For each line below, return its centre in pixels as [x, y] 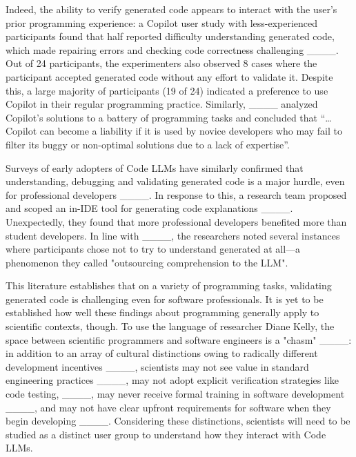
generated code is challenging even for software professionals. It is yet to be [165, 299]
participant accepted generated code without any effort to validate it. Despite [169, 76]
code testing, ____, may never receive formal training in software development [175, 394]
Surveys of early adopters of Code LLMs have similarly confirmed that [155, 167]
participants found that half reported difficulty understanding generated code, [170, 36]
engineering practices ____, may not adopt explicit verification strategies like [172, 380]
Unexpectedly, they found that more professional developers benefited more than [176, 221]
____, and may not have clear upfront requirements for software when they [168, 407]
